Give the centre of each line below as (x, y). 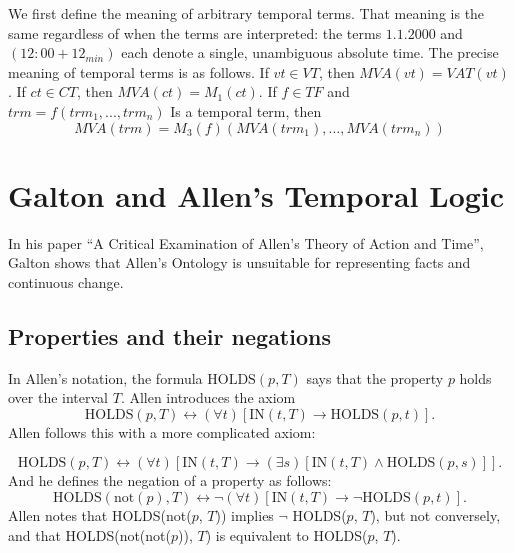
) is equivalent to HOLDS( (286, 534)
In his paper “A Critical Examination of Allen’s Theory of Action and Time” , (246, 242)
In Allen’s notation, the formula (105, 377)
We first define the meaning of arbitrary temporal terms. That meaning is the (246, 13)
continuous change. (66, 281)
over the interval (58, 397)
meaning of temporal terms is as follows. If (138, 71)
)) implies (244, 515)
